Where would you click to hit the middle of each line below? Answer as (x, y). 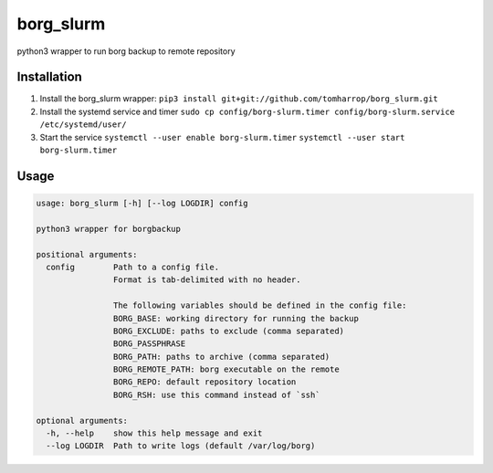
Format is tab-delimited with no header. (207, 280)
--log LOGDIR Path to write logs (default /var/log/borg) (181, 446)
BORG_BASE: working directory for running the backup (236, 318)
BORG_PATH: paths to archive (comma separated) (221, 357)
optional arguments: (82, 420)
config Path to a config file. (132, 267)
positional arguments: (87, 254)
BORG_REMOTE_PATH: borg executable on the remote (226, 369)
